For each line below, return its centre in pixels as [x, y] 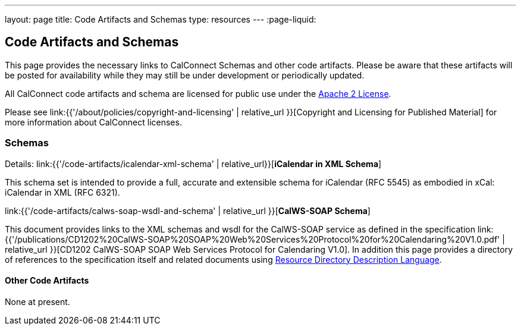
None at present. [37, 301]
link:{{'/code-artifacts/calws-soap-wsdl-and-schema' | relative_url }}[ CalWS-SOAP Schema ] [188, 210]
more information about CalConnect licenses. [93, 122]
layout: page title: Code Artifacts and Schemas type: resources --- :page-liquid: [161, 19]
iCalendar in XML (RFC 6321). [62, 192]
